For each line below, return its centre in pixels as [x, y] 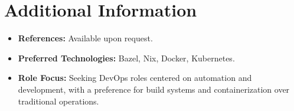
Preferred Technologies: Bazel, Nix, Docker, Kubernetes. [126, 58]
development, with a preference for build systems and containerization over [154, 89]
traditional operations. [58, 101]
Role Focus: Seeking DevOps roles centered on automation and [135, 78]
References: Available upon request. [85, 38]
